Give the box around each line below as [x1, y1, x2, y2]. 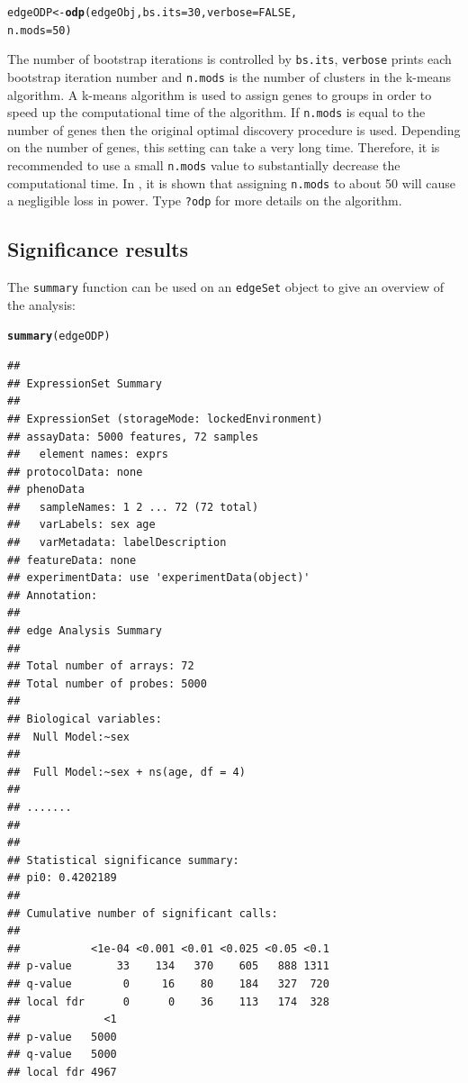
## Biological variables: [7, 713, 162, 726]
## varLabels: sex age [7, 518, 156, 532]
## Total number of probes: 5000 [7, 677, 207, 690]
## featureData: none [7, 553, 137, 567]
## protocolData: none [7, 465, 143, 478]
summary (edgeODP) [7, 330, 111, 343]
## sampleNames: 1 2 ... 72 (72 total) [7, 500, 259, 514]
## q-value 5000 [7, 1048, 117, 1061]
